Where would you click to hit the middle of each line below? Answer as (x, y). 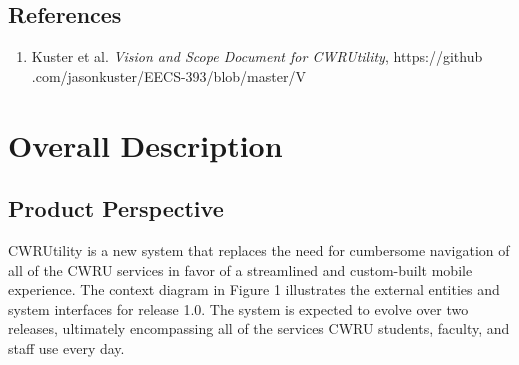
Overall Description (145, 144)
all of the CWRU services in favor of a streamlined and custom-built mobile (240, 269)
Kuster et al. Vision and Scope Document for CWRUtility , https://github (257, 56)
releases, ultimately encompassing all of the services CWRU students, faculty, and (259, 328)
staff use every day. (66, 347)
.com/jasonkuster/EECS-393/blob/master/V (168, 75)
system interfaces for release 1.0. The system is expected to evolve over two (238, 308)
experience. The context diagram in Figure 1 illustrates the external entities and (254, 289)
